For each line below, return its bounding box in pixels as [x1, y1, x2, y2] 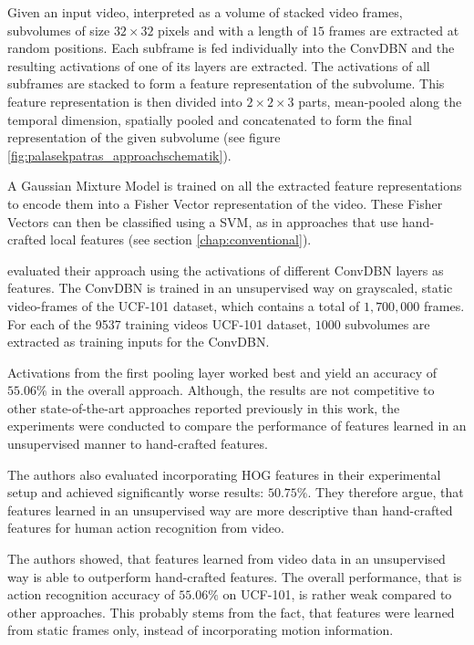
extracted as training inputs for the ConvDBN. [7, 332, 270, 351]
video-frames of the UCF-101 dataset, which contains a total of [7, 296, 360, 315]
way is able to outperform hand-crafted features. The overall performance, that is [7, 567, 462, 586]
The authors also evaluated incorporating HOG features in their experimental [7, 464, 441, 484]
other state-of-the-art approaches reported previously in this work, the [7, 398, 400, 417]
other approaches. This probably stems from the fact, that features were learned [7, 602, 455, 621]
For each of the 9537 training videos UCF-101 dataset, [7, 314, 312, 333]
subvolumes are [345, 314, 430, 333]
